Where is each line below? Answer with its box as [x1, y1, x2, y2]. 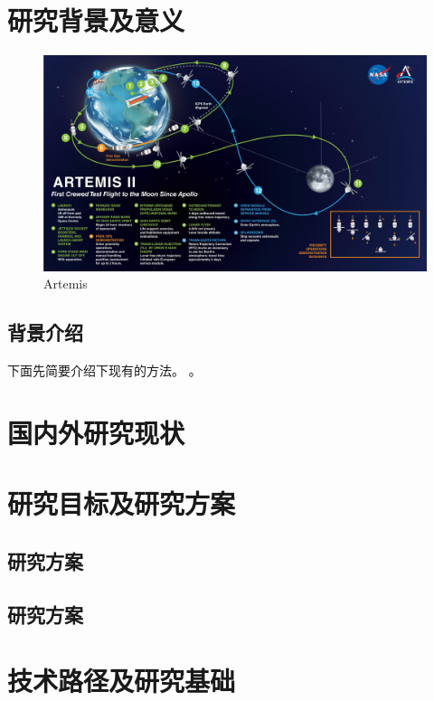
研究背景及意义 [7, 2, 185, 39]
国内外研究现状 [7, 413, 185, 450]
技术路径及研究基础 [7, 662, 236, 699]
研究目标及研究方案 [7, 485, 236, 522]
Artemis [43, 274, 88, 293]
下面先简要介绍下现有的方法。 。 [7, 361, 202, 380]
